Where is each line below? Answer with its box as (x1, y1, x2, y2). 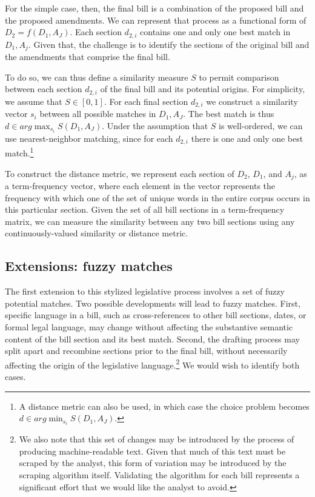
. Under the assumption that (102, 119, 208, 132)
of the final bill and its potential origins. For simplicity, (100, 82, 305, 95)
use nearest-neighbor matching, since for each (5, 132, 173, 144)
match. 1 (5, 145, 34, 159)
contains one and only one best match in (140, 25, 291, 38)
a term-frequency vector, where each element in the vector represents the (5, 179, 276, 192)
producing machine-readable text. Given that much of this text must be (19, 444, 286, 457)
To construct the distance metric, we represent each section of (5, 167, 234, 179)
